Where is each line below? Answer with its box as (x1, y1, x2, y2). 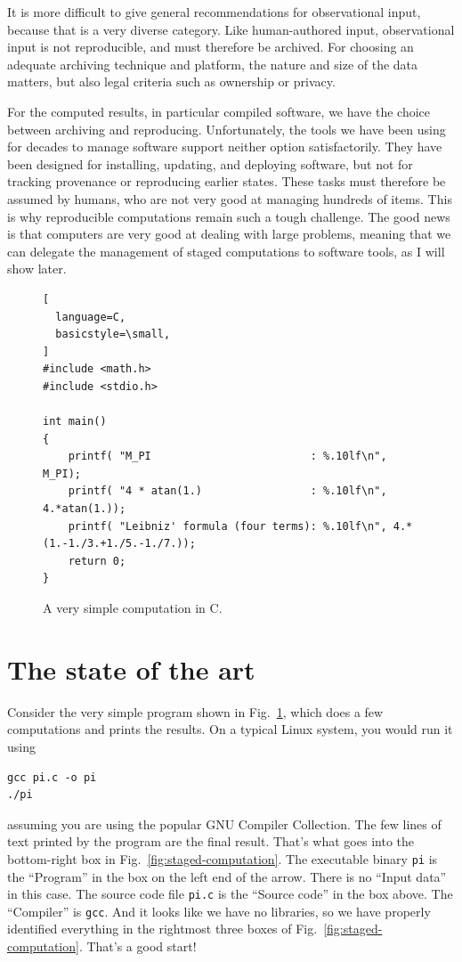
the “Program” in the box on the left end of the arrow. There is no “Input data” (7, 867, 447, 885)
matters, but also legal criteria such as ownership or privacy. (7, 72, 336, 91)
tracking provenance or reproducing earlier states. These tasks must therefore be (7, 172, 446, 191)
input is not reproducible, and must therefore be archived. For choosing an (7, 37, 414, 56)
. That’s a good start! (78, 937, 197, 956)
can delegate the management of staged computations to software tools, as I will (7, 241, 445, 260)
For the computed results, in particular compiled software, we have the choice (7, 102, 431, 120)
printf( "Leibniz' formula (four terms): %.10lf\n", (68, 519, 387, 533)
